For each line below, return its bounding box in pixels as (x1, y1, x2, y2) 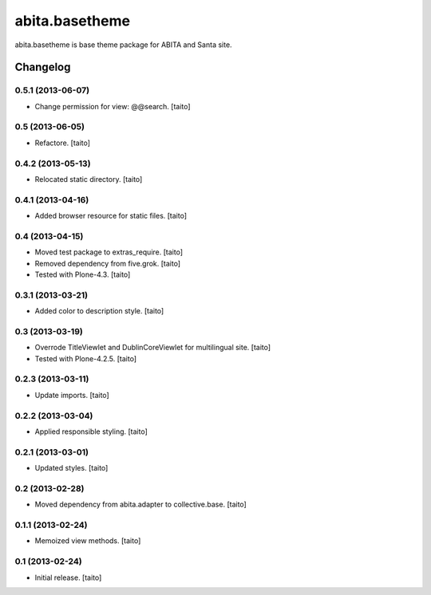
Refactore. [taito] (34, 138, 91, 148)
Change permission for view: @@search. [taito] (34, 101, 191, 111)
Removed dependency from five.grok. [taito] (34, 258, 181, 268)
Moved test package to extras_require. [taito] (34, 247, 184, 257)
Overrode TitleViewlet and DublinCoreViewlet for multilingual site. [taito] (34, 343, 271, 353)
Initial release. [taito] (34, 573, 102, 582)
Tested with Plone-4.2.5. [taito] (34, 353, 137, 363)
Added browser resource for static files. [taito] (34, 211, 188, 221)
